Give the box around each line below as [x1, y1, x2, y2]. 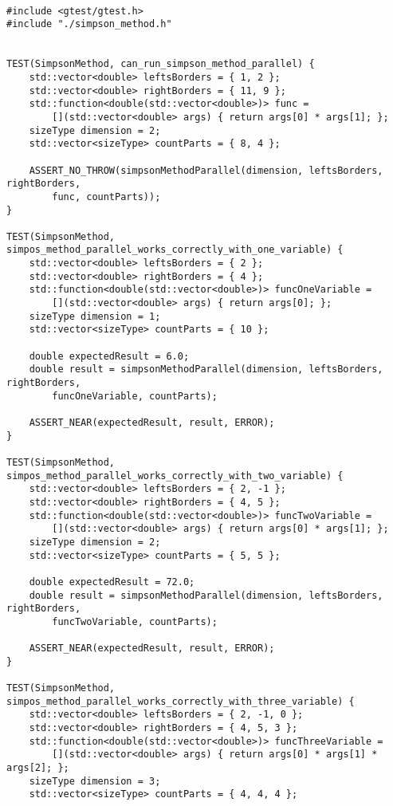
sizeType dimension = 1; [29, 310, 161, 322]
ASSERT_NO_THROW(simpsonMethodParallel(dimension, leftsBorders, [29, 164, 383, 176]
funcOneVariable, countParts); [52, 390, 218, 402]
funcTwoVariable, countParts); [52, 615, 218, 627]
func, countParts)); [52, 191, 161, 202]
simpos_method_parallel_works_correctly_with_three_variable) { [6, 695, 355, 707]
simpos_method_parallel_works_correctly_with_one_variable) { [6, 244, 344, 256]
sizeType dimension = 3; [29, 775, 161, 787]
